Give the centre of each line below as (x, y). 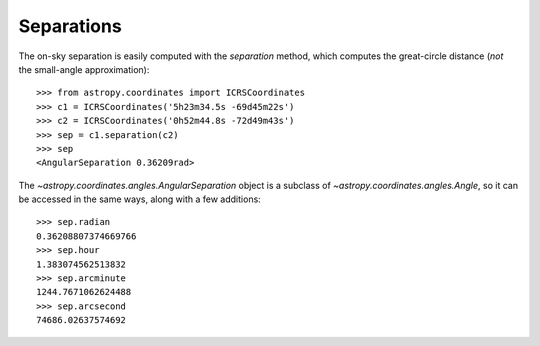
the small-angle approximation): (84, 69)
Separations (70, 26)
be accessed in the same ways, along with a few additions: (140, 199)
